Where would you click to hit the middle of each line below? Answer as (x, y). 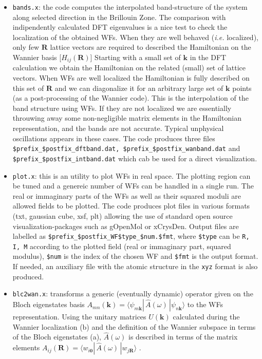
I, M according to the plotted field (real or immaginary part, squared (122, 246)
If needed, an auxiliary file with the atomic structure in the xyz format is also (135, 266)
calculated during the (206, 317)
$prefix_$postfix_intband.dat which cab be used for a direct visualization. (135, 158)
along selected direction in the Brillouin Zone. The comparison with (119, 17)
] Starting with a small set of (135, 57)
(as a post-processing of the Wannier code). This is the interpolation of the (130, 98)
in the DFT (208, 57)
